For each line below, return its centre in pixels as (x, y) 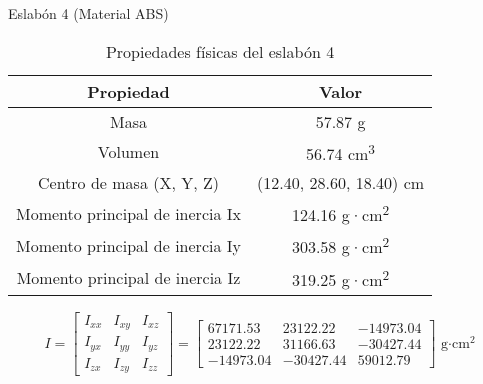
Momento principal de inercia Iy (128, 245)
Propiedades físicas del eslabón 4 (220, 51)
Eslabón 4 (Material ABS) (88, 13)
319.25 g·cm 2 (340, 277)
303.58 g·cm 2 (340, 245)
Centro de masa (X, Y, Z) (128, 182)
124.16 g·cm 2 (340, 213)
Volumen (128, 152)
